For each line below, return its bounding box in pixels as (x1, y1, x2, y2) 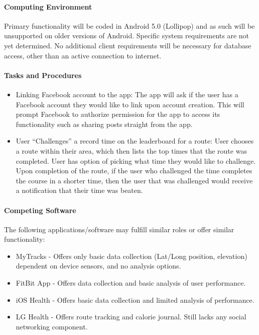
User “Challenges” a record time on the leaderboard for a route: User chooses (16, 136, 254, 146)
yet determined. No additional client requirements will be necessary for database (4, 40, 251, 50)
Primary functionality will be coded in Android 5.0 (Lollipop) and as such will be (4, 20, 255, 31)
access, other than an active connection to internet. (4, 50, 162, 60)
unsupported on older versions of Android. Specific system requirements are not (4, 30, 249, 41)
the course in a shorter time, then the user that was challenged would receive (16, 175, 253, 185)
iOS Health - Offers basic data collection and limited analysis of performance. (16, 294, 254, 305)
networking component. (16, 321, 88, 331)
